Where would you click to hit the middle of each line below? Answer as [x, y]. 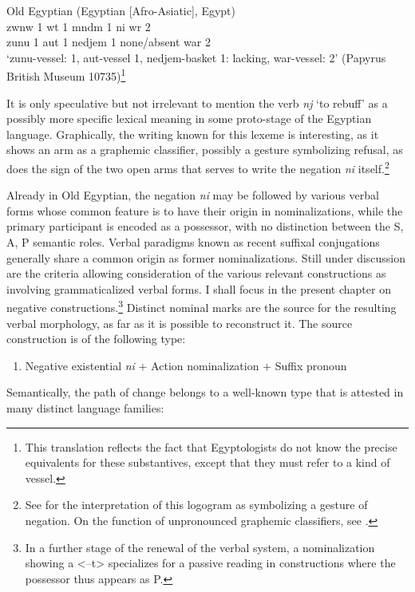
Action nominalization [205, 365]
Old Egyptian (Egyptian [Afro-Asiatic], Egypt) [121, 10]
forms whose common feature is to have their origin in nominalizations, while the [205, 210]
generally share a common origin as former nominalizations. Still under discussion [206, 257]
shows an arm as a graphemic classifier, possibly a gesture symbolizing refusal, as [205, 150]
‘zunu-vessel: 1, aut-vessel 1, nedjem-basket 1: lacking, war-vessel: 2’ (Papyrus [196, 57]
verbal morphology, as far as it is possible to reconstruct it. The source [180, 323]
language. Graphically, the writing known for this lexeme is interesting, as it [193, 134]
